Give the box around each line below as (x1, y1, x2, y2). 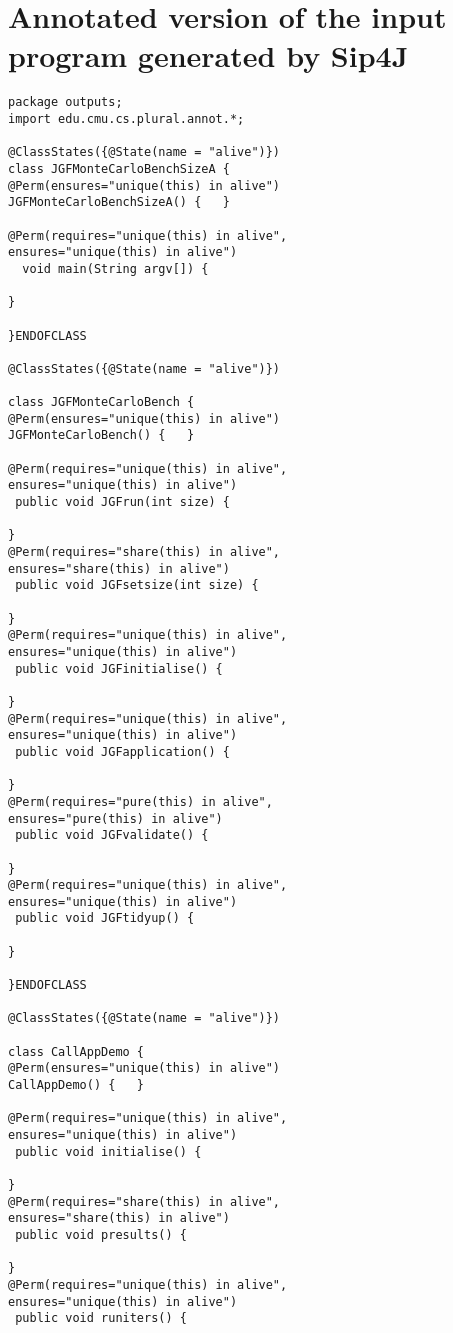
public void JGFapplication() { (15, 744, 230, 759)
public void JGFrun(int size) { (15, 495, 230, 510)
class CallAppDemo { (8, 1044, 145, 1059)
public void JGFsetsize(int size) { (15, 578, 259, 593)
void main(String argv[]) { (22, 261, 209, 276)
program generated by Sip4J (8, 35, 409, 76)
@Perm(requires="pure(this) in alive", (8, 794, 273, 809)
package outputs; (8, 95, 123, 110)
